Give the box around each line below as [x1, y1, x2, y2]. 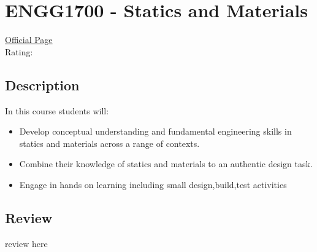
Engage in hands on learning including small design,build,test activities [19, 178, 287, 191]
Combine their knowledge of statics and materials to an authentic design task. [19, 157, 313, 170]
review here [5, 237, 48, 250]
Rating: [5, 45, 33, 58]
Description [5, 75, 80, 94]
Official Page [5, 33, 53, 46]
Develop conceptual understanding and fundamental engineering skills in [19, 125, 292, 138]
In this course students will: [5, 104, 109, 117]
